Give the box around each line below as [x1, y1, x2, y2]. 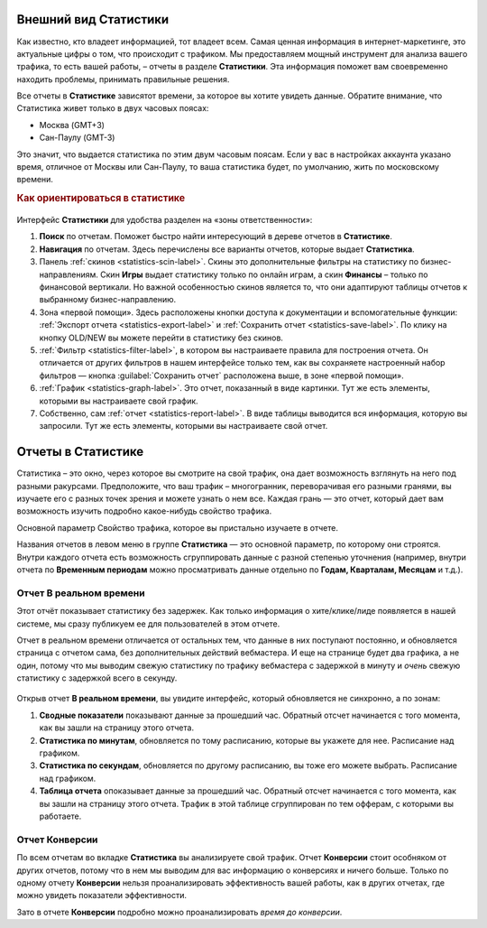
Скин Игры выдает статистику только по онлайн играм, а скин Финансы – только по [100, 269, 428, 280]
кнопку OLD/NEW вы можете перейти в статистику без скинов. [39, 332, 284, 343]
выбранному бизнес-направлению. [39, 294, 177, 305]
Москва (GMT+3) [39, 119, 106, 130]
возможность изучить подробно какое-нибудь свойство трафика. [16, 506, 272, 516]
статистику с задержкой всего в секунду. [16, 673, 178, 683]
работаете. [39, 811, 82, 821]
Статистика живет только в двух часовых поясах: [16, 103, 209, 114]
